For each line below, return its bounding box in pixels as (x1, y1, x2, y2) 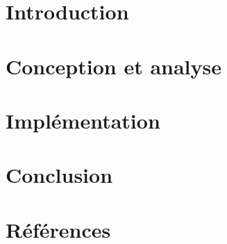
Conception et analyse (6, 51, 221, 80)
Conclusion (6, 161, 113, 189)
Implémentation (6, 106, 160, 134)
